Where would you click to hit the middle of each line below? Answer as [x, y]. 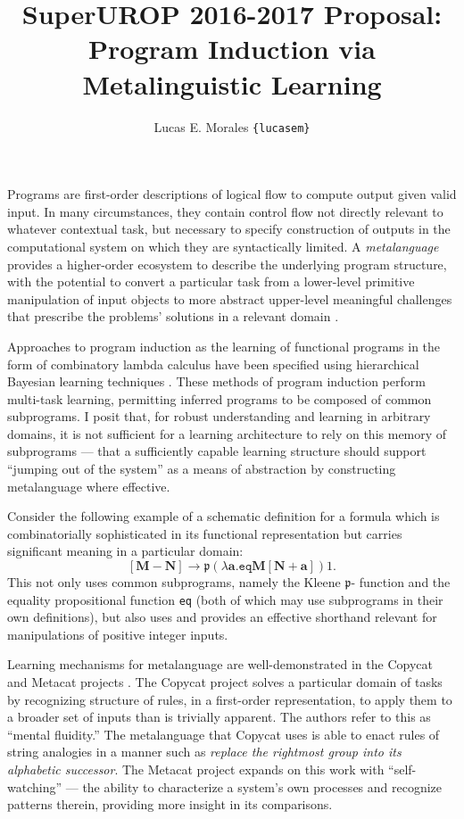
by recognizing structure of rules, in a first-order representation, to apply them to [230, 699]
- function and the [401, 582]
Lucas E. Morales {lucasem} [232, 126]
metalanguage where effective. [89, 486]
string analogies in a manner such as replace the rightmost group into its [204, 752]
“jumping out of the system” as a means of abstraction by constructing [202, 469]
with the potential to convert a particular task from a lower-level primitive [211, 281]
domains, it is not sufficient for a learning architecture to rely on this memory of [227, 433]
